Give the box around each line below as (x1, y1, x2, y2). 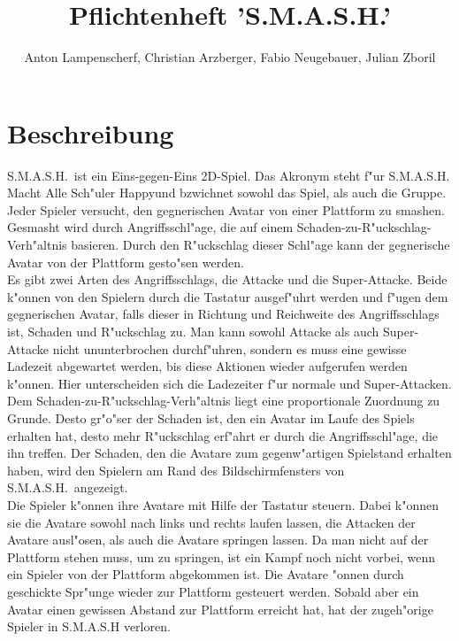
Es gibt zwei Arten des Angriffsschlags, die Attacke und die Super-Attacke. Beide (7, 270, 448, 289)
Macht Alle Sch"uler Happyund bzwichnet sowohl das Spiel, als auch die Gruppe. (7, 183, 447, 202)
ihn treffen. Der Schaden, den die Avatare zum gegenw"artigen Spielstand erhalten (7, 444, 452, 462)
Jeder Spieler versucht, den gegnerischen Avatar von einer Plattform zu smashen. (7, 200, 445, 219)
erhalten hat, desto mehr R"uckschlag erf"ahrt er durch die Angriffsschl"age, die (7, 426, 439, 444)
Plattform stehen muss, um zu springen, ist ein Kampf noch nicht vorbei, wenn (7, 547, 436, 566)
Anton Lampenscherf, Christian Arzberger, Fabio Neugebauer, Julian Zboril (24, 48, 436, 66)
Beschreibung (7, 114, 174, 151)
